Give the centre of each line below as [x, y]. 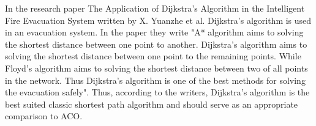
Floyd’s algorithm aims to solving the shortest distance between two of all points [156, 68]
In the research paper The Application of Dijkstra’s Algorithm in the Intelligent [155, 8]
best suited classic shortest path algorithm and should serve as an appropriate [152, 104]
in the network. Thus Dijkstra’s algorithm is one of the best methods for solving [155, 80]
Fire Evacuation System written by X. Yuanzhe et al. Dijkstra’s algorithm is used [158, 20]
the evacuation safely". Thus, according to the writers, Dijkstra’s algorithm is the [157, 92]
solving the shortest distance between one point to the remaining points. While [153, 56]
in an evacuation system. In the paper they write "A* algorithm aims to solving [154, 32]
